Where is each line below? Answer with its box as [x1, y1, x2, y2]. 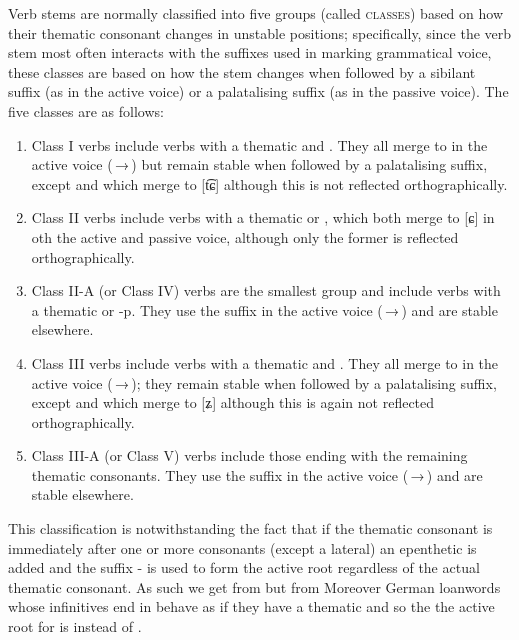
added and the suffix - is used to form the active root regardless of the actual [8, 557, 480, 578]
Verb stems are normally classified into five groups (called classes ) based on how [8, 3, 504, 23]
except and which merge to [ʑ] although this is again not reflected [31, 392, 435, 413]
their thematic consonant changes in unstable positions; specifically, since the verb [8, 22, 512, 43]
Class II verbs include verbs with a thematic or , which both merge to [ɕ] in [31, 207, 495, 228]
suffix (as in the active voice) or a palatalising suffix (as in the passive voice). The [8, 81, 509, 102]
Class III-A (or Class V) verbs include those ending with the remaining [31, 445, 468, 466]
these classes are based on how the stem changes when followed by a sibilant [8, 61, 476, 82]
